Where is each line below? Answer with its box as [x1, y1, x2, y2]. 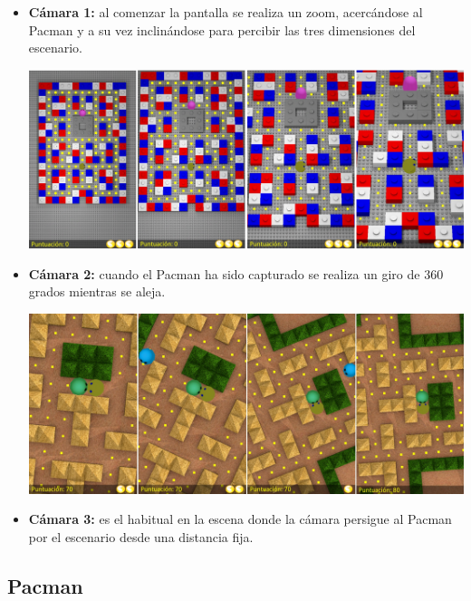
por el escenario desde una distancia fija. [28, 528, 254, 546]
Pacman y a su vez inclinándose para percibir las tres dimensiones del [28, 20, 416, 39]
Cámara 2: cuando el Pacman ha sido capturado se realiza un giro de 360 [28, 264, 444, 283]
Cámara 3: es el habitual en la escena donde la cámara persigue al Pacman [28, 509, 452, 528]
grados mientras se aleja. [28, 282, 166, 301]
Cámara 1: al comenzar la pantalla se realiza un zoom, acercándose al [28, 3, 423, 21]
